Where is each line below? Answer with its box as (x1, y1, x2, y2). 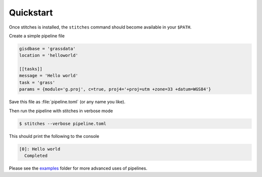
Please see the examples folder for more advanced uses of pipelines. (9, 165, 147, 171)
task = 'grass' (19, 80, 55, 85)
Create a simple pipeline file (9, 33, 65, 39)
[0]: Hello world (19, 146, 61, 152)
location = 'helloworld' (19, 53, 79, 58)
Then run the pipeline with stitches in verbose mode (9, 108, 114, 114)
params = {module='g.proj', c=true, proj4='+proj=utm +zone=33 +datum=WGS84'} (19, 87, 211, 92)
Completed (24, 153, 48, 158)
